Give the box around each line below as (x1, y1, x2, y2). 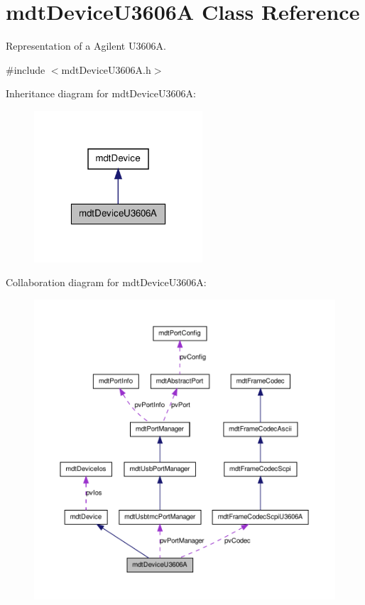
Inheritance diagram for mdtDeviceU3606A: (6, 86, 196, 101)
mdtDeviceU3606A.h (61, 62, 151, 77)
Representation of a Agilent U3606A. (6, 38, 166, 53)
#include (6, 62, 45, 77)
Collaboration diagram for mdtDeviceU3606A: (6, 275, 207, 290)
